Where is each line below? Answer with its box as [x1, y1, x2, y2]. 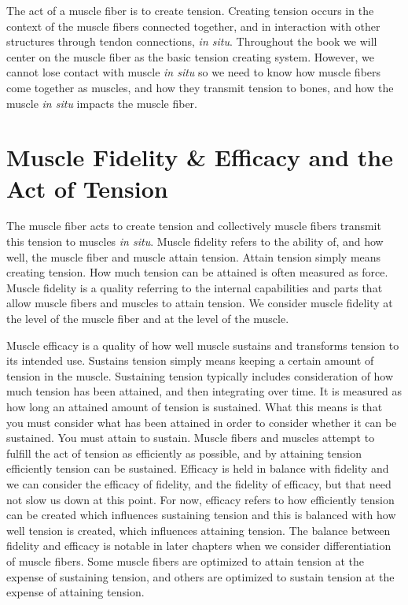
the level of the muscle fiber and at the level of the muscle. [6, 310, 289, 327]
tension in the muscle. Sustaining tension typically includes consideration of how [6, 367, 394, 384]
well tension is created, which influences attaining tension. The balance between [6, 521, 391, 538]
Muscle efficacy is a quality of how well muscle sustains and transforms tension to [6, 336, 399, 353]
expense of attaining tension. [6, 584, 145, 600]
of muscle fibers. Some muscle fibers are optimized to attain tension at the [6, 552, 365, 569]
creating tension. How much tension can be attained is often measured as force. [6, 264, 388, 280]
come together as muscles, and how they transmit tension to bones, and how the [6, 79, 394, 95]
